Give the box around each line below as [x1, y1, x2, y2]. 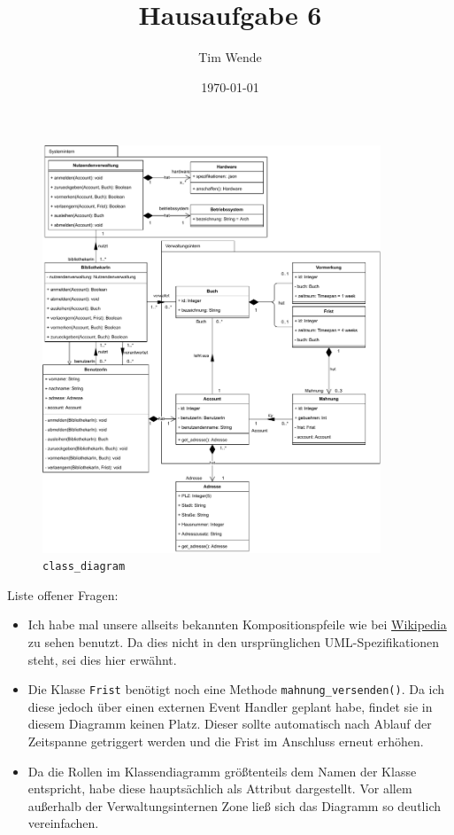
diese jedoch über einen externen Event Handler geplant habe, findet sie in [27, 697, 433, 715]
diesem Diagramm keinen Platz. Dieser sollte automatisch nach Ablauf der [27, 714, 432, 733]
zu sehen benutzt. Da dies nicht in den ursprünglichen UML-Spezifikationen [27, 633, 440, 651]
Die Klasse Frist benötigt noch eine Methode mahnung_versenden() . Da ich [27, 680, 445, 698]
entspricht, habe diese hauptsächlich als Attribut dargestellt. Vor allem [27, 779, 412, 798]
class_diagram [42, 560, 126, 574]
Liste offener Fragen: [7, 585, 119, 604]
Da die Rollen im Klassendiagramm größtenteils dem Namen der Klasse [27, 761, 417, 780]
